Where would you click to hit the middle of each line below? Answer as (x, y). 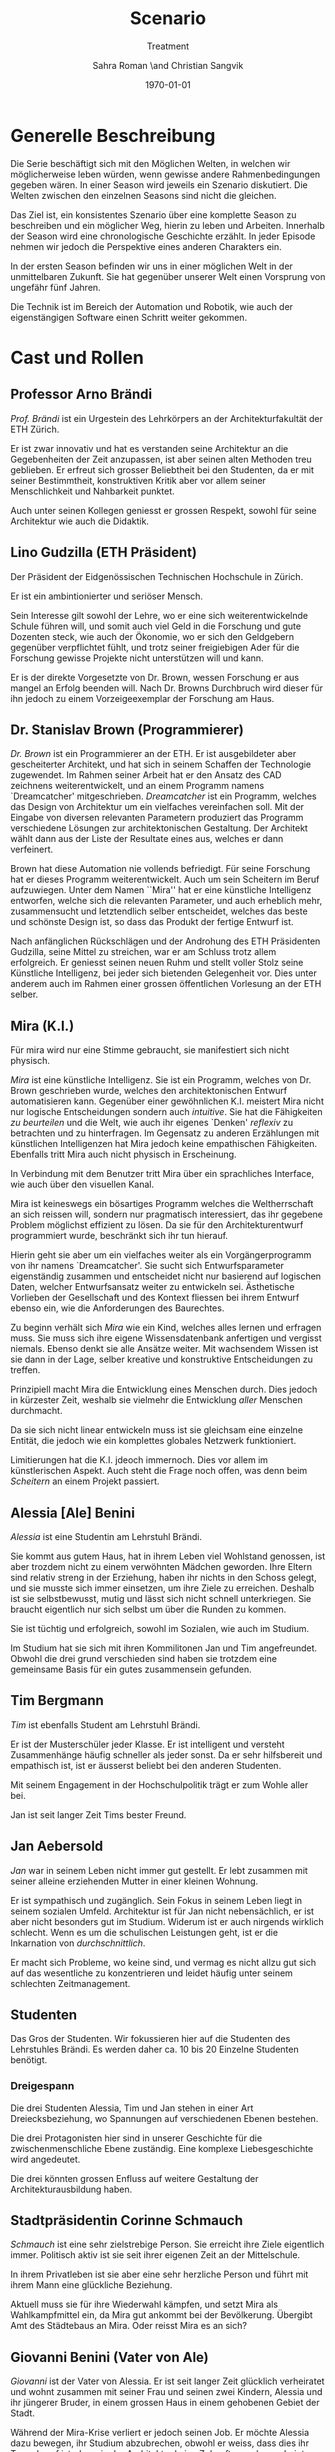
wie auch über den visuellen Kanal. (82, 1184)
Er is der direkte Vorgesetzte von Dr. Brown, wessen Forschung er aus (155, 677)
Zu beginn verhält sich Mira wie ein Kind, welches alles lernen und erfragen (166, 1328)
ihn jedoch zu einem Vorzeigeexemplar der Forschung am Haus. (142, 698)
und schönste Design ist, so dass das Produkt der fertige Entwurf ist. (152, 922)
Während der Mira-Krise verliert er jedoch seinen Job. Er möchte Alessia (160, 2433)
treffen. (25, 1370)
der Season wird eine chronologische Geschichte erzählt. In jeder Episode (163, 236)
